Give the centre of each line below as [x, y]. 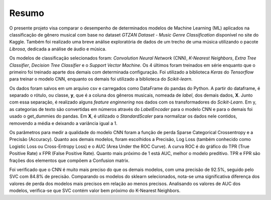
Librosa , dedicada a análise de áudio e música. [58, 49]
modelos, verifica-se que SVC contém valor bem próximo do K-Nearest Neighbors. [95, 190]
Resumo [27, 13]
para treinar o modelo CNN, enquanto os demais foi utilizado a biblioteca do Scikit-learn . [101, 79]
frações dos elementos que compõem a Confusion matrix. [70, 160]
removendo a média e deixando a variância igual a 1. [63, 123]
